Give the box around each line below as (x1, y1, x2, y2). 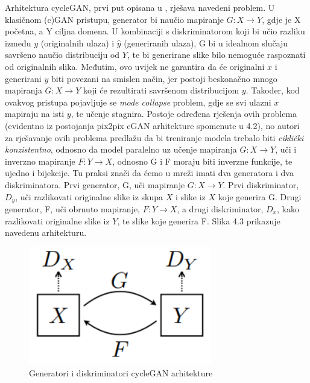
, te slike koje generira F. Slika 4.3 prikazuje (117, 214, 280, 227)
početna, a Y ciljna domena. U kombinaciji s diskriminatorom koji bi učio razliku (5, 25, 305, 37)
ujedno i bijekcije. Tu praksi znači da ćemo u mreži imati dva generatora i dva (5, 166, 294, 179)
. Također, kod (245, 84, 300, 97)
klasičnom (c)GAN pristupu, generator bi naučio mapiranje (5, 13, 224, 25)
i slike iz (175, 190, 206, 203)
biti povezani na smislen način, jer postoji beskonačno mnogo (51, 72, 277, 84)
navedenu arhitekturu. (5, 226, 87, 239)
